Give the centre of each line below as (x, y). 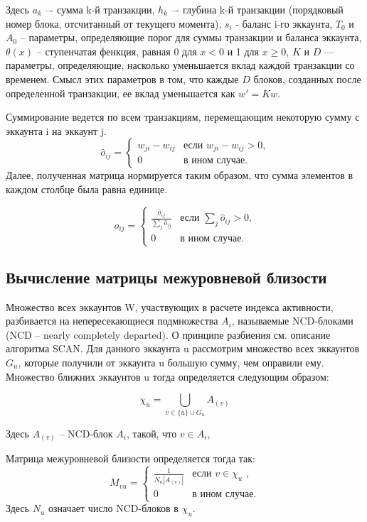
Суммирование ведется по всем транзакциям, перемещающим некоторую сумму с (183, 117)
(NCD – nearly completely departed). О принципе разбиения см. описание (168, 334)
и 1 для (243, 51)
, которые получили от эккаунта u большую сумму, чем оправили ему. (171, 363)
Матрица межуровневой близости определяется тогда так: (131, 458)
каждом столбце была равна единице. (87, 189)
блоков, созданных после (307, 78)
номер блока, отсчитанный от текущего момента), (114, 23)
